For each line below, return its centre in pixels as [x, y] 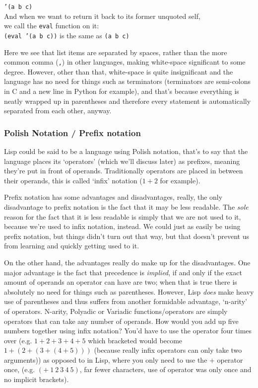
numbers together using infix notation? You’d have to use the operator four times [128, 331]
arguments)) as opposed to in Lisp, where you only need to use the [106, 359]
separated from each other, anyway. [58, 111]
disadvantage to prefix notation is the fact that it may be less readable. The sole [126, 206]
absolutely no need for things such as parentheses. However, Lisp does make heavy [129, 291]
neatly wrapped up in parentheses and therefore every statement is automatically [128, 101]
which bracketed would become [135, 340]
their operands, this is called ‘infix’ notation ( [73, 180]
